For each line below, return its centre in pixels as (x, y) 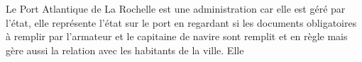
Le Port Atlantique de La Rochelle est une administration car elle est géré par (176, 8)
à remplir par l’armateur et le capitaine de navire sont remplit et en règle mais (177, 36)
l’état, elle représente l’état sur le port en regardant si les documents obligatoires (181, 22)
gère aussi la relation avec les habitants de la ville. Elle (125, 50)
